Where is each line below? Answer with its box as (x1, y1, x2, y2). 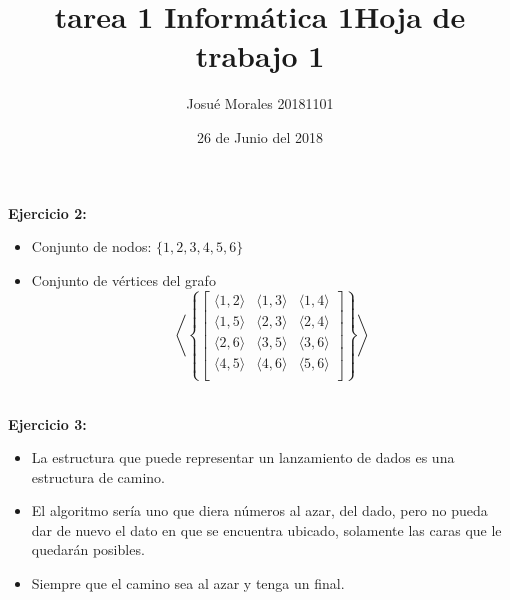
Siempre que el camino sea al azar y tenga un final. (31, 573, 345, 594)
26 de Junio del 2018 (196, 126, 324, 147)
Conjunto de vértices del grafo (31, 269, 216, 290)
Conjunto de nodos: (31, 236, 152, 257)
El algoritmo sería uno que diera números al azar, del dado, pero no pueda (31, 500, 488, 521)
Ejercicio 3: (8, 413, 87, 434)
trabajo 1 (195, 35, 325, 76)
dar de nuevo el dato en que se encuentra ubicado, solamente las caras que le (31, 519, 502, 540)
